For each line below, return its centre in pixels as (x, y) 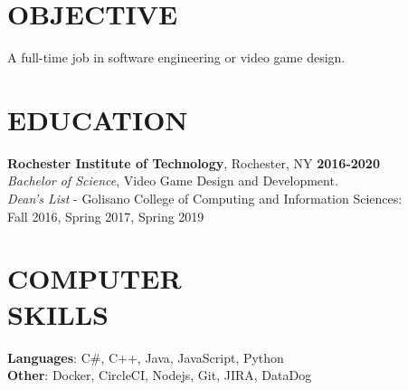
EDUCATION (98, 119)
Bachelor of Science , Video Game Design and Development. (173, 181)
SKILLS (58, 314)
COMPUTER (95, 278)
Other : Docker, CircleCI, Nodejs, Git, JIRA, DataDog (160, 375)
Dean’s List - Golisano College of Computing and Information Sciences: (205, 199)
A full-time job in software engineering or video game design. (176, 57)
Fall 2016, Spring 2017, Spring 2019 (106, 216)
